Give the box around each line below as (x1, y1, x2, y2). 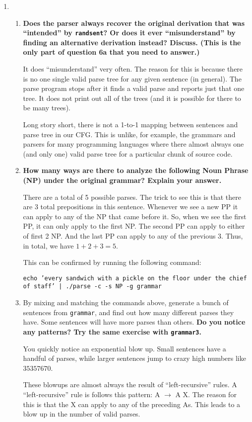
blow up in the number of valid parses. (23, 409, 140, 419)
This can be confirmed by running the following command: (23, 257, 201, 267)
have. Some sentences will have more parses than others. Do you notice (23, 317, 246, 327)
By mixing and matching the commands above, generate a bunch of (23, 297, 229, 308)
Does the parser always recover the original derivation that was (23, 17, 245, 28)
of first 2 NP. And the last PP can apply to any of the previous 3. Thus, (23, 230, 243, 241)
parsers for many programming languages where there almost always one (23, 139, 244, 149)
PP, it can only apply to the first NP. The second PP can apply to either (23, 221, 245, 231)
